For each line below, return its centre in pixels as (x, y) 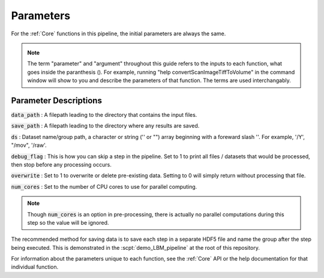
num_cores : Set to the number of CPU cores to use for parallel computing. (104, 186)
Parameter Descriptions (56, 100)
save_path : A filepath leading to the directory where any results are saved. (105, 126)
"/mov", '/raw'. (29, 145)
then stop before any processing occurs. (61, 164)
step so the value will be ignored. (68, 222)
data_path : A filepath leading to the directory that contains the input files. (104, 115)
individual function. (35, 267)
